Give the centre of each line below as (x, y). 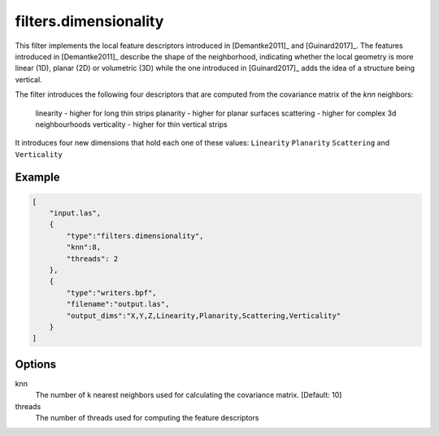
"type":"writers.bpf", (112, 292)
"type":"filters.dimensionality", (135, 235)
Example (37, 178)
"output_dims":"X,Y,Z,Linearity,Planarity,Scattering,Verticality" (204, 316)
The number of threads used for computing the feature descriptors (147, 418)
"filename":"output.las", (118, 304)
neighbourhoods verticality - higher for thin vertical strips (131, 124)
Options (36, 364)
